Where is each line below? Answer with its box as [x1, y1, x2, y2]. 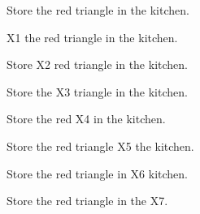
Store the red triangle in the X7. [7, 192, 168, 209]
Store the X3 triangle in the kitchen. [7, 83, 188, 100]
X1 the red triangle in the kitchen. [7, 28, 178, 45]
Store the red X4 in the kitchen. [7, 110, 166, 127]
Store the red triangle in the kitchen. [7, 2, 189, 18]
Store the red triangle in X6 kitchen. [7, 165, 188, 182]
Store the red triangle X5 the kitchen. [7, 137, 194, 154]
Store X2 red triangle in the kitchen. [7, 56, 188, 73]
